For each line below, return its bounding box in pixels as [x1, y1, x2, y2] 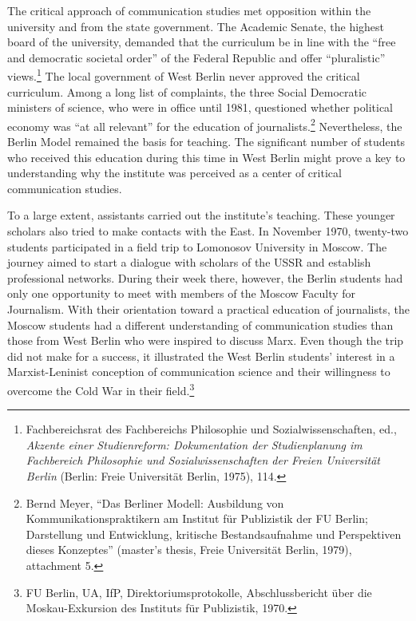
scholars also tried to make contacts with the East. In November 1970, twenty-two [7, 223, 409, 239]
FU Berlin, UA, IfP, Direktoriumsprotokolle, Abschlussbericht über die [26, 583, 372, 600]
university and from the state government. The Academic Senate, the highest [7, 18, 385, 34]
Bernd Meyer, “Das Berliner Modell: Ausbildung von [26, 494, 284, 511]
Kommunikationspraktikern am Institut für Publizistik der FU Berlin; [26, 510, 368, 527]
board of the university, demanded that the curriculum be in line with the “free [7, 34, 396, 50]
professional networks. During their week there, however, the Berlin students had [7, 269, 403, 286]
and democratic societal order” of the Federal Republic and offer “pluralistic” [7, 49, 386, 65]
